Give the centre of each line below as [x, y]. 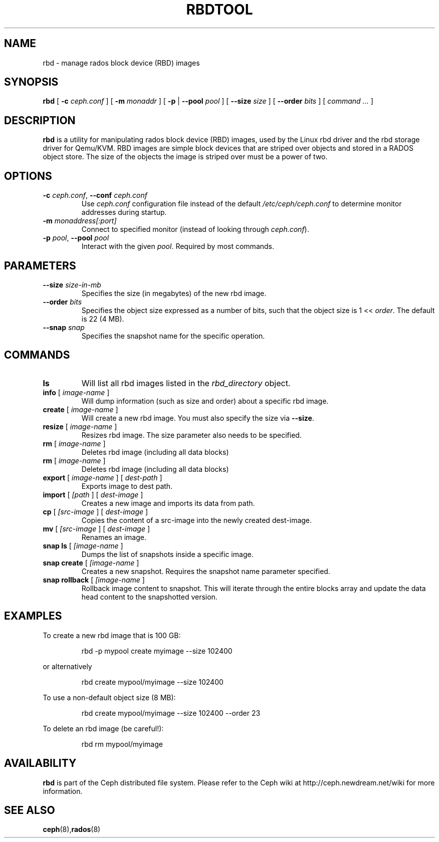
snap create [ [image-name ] [91, 563]
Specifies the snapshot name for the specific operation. [173, 336]
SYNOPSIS [31, 82]
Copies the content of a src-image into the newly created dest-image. [197, 520]
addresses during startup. [124, 212]
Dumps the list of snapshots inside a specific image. [167, 554]
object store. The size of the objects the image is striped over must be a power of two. [185, 157]
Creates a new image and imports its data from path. [168, 503]
